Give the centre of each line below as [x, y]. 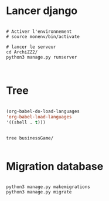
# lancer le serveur [31, 47]
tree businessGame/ [30, 138]
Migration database [55, 166]
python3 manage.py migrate [39, 192]
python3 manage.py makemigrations [48, 187]
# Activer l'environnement [39, 31]
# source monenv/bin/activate [43, 36]
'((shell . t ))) [26, 122]
